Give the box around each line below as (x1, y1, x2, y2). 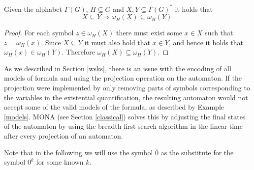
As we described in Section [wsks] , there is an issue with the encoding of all (4, 63, 231, 73)
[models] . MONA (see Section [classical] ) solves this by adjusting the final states (4, 111, 246, 121)
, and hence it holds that (168, 37, 243, 47)
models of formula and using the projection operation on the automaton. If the (4, 73, 242, 83)
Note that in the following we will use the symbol (4, 147, 153, 157)
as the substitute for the (160, 147, 234, 157)
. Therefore (62, 47, 95, 57)
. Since (41, 37, 61, 47)
